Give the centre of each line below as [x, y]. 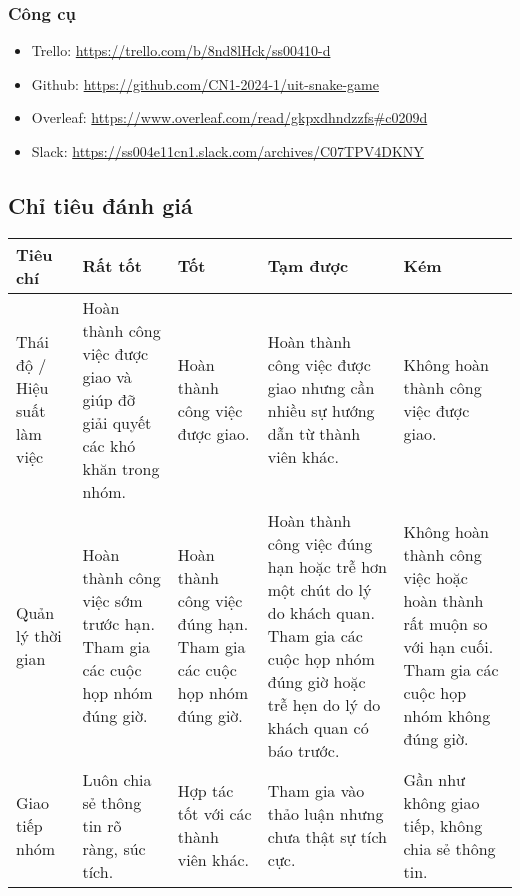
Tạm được [308, 266]
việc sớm [112, 601]
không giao [441, 802]
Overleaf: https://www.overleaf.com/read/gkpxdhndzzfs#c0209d [229, 117]
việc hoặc [435, 578]
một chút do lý [319, 589]
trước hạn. [118, 624]
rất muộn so [445, 624]
